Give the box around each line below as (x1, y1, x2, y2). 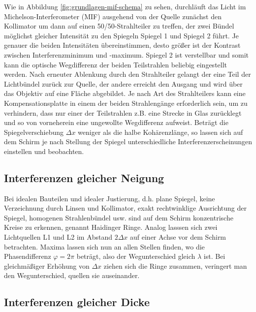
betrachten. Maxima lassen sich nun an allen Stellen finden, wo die (4, 241, 205, 251)
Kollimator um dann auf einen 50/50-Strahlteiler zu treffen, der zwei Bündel (4, 21, 234, 31)
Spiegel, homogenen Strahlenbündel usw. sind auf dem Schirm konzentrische (4, 212, 233, 222)
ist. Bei (203, 251, 225, 261)
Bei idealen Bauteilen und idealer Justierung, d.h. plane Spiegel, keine (4, 193, 215, 203)
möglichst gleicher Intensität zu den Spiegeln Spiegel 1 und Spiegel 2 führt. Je (4, 30, 239, 40)
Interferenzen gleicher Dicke (4, 294, 150, 310)
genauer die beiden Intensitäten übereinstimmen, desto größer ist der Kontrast (4, 40, 241, 50)
